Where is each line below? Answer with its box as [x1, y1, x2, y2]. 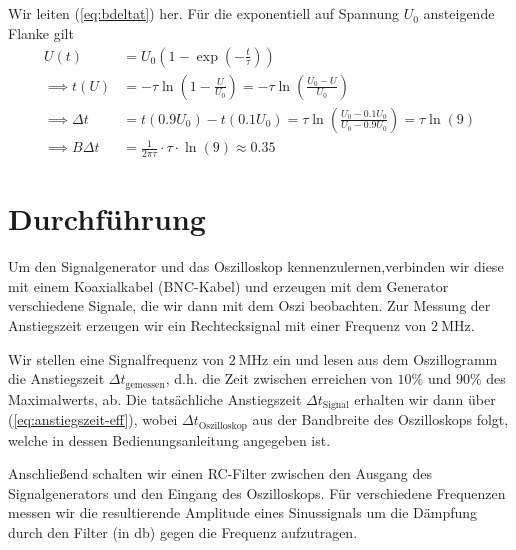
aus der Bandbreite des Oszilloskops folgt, [252, 409, 509, 430]
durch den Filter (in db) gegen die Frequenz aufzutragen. [8, 521, 358, 542]
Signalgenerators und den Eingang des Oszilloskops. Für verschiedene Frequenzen [8, 482, 506, 503]
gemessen [125, 379, 165, 390]
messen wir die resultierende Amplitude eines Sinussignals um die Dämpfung [8, 502, 478, 523]
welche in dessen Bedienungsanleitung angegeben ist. [8, 429, 331, 450]
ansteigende [423, 3, 495, 24]
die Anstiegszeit [8, 368, 105, 389]
